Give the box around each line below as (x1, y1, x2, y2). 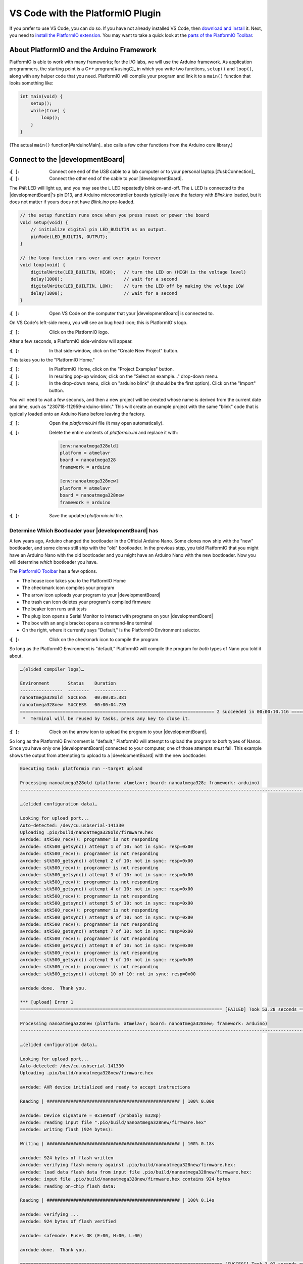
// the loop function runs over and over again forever (20, 255, 162, 260)
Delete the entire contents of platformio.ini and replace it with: (49, 429, 178, 435)
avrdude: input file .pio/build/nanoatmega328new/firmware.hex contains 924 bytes (20, 1176, 231, 1182)
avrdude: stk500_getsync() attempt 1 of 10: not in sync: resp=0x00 (20, 843, 193, 849)
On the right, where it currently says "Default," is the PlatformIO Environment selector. (22, 627, 200, 633)
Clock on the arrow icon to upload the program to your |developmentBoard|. (49, 729, 208, 735)
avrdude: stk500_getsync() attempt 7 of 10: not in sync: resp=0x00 (20, 928, 193, 934)
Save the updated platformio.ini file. (49, 512, 124, 518)
